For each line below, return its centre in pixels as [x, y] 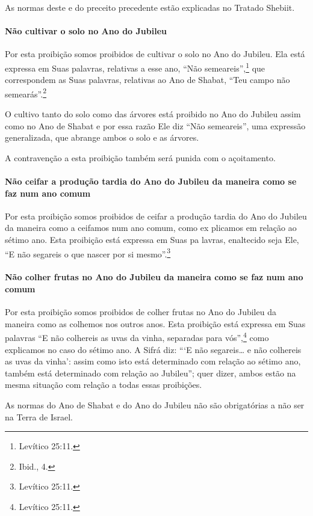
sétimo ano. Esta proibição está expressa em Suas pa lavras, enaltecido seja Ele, [152, 240]
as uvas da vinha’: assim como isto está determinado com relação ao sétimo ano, [153, 361]
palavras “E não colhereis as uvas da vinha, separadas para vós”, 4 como [137, 337]
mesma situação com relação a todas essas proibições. [104, 385]
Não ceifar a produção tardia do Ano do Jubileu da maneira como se [151, 181]
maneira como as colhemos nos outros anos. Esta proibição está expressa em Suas [155, 323]
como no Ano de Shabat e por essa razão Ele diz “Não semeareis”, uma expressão [155, 125]
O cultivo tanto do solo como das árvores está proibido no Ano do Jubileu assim [153, 114]
